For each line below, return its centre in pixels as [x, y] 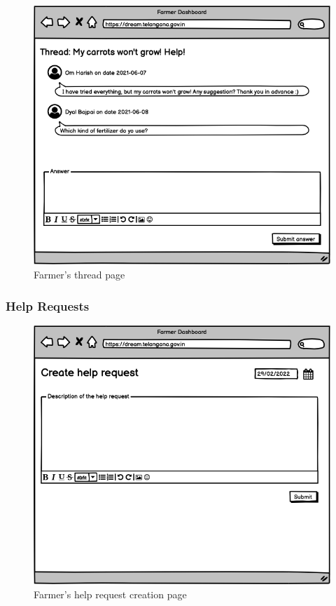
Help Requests [48, 305]
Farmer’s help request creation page [110, 594]
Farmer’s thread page [79, 275]
